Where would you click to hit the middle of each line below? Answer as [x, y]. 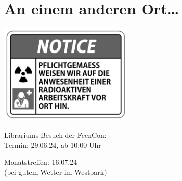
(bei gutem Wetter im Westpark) [56, 172]
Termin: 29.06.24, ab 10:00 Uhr [53, 145]
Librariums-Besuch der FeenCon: [55, 135]
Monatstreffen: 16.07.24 [41, 162]
